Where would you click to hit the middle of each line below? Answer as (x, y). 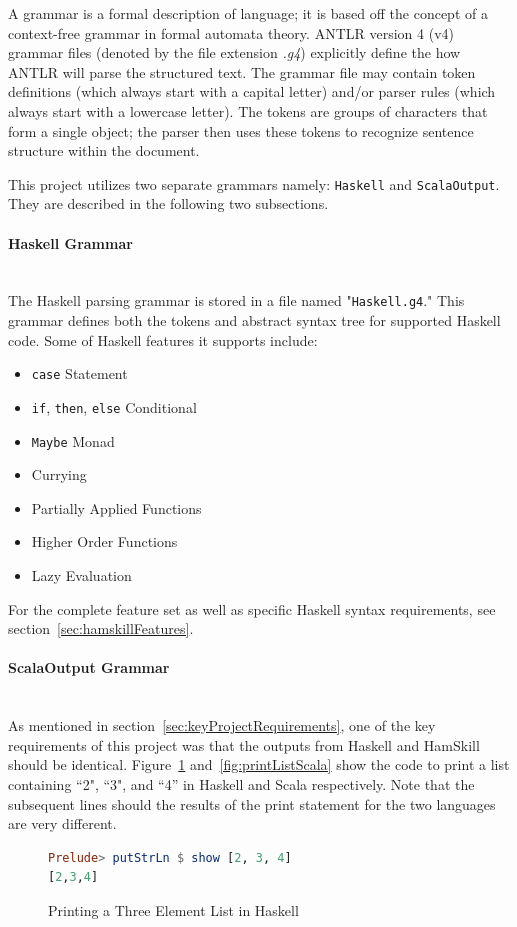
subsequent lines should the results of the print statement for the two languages (252, 803)
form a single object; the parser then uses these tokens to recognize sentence (241, 130)
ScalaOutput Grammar (89, 667)
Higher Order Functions (104, 541)
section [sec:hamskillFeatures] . (101, 628)
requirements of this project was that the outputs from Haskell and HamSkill (244, 744)
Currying (59, 474)
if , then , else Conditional (114, 406)
